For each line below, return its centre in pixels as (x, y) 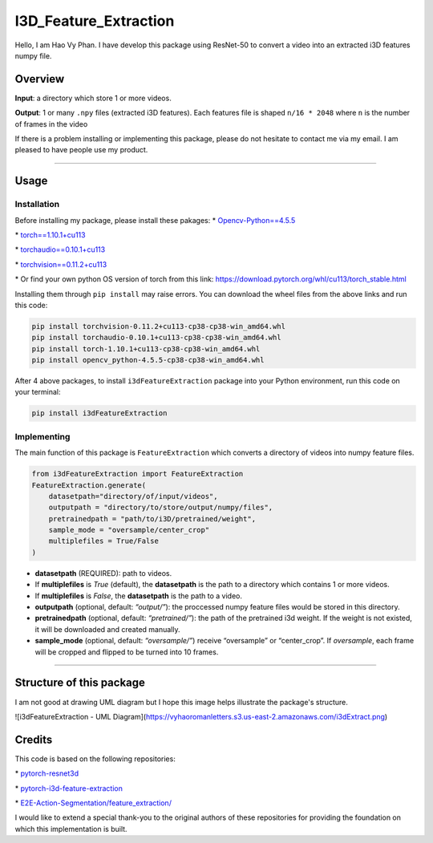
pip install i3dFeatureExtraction (99, 413)
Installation (37, 205)
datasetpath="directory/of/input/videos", (133, 496)
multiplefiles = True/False (104, 541)
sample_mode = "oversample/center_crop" (129, 530)
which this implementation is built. (71, 829)
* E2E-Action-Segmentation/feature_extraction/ (93, 803)
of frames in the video (51, 124)
